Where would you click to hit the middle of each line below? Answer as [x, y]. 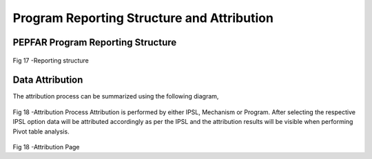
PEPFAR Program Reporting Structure [95, 42]
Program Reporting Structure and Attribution [143, 18]
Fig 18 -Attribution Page [46, 147]
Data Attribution [48, 80]
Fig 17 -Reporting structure [51, 60]
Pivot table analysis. [41, 131]
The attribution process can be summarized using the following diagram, [116, 96]
